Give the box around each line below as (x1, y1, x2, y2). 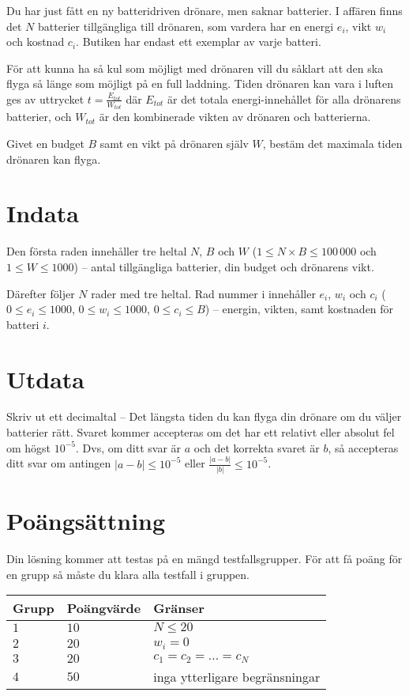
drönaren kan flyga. (6, 150, 101, 167)
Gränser (153, 599, 204, 618)
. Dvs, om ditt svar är (76, 439, 182, 456)
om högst (6, 439, 51, 456)
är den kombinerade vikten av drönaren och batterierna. (99, 108, 371, 125)
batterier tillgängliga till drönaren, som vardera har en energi (38, 17, 334, 34)
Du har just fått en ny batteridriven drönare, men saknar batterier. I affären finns (6, 2, 403, 18)
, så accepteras (328, 439, 399, 456)
